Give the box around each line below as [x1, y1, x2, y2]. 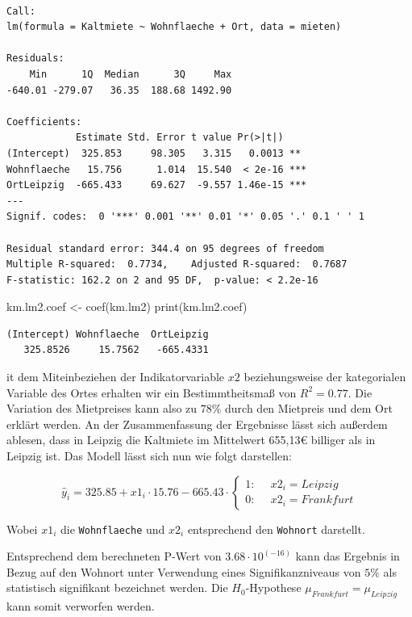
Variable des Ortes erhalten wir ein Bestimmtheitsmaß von [6, 384, 297, 401]
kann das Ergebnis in [295, 548, 400, 565]
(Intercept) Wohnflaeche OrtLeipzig [6, 328, 209, 340]
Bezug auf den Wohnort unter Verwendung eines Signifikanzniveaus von [6, 563, 361, 580]
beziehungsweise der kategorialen [243, 368, 406, 385]
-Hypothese [245, 579, 302, 596]
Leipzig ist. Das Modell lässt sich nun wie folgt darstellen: [6, 447, 292, 464]
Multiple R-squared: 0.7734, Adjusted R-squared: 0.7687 [6, 258, 347, 271]
